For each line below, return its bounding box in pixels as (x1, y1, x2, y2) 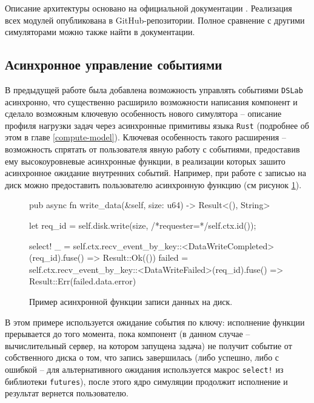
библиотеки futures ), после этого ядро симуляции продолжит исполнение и (5, 375, 288, 387)
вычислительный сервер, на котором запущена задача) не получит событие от (5, 339, 292, 352)
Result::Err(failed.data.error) (29, 275, 136, 287)
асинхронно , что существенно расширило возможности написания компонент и (5, 95, 298, 108)
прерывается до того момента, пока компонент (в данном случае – (5, 327, 250, 340)
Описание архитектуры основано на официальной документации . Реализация (5, 2, 292, 14)
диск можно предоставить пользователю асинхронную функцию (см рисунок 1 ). (5, 178, 302, 191)
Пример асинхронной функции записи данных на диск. (29, 295, 233, 308)
